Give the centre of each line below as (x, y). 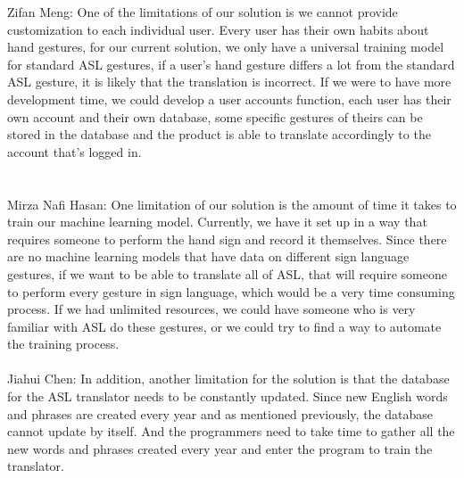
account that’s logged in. (75, 151)
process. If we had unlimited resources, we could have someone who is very (211, 309)
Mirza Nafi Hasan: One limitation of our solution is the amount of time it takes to (232, 204)
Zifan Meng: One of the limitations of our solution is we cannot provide (203, 12)
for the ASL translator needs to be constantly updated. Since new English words (228, 396)
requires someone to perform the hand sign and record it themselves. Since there (227, 239)
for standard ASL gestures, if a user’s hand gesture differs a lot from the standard (231, 64)
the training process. (63, 344)
